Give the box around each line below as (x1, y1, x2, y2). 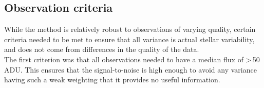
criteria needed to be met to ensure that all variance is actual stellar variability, (4, 33, 255, 44)
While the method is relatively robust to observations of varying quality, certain (4, 24, 256, 34)
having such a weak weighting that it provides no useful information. (4, 74, 220, 85)
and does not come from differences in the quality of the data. (4, 44, 199, 55)
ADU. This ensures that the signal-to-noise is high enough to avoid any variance (4, 64, 257, 75)
